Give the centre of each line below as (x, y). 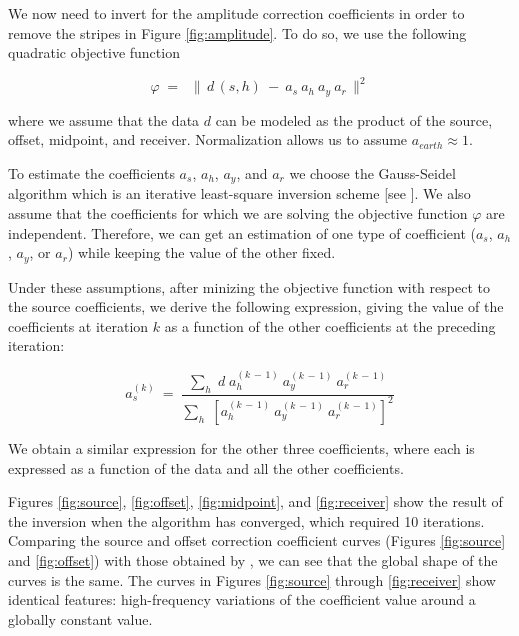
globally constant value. (80, 618)
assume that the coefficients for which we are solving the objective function (238, 212)
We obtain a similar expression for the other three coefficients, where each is (241, 447)
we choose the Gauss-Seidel (372, 172)
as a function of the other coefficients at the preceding (330, 325)
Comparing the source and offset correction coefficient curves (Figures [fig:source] (257, 540)
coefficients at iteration (78, 325)
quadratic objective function (94, 52)
